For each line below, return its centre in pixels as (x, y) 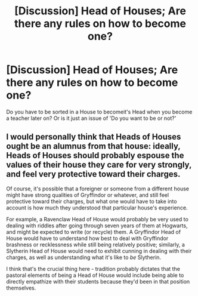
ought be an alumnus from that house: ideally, (93, 147)
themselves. (21, 288)
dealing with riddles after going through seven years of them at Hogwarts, (97, 226)
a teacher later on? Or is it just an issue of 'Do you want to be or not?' (91, 118)
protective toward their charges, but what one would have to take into (92, 201)
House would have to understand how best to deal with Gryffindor (87, 238)
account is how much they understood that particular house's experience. (97, 208)
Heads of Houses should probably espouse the (95, 155)
